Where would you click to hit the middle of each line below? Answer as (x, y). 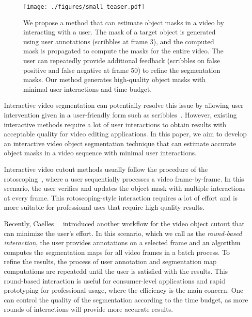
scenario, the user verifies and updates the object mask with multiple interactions (125, 188)
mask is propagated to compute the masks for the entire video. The (123, 51)
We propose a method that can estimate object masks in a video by (124, 22)
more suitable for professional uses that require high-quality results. (104, 207)
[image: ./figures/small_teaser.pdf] (84, 7)
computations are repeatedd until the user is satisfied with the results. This (116, 271)
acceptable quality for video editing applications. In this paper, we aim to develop (126, 134)
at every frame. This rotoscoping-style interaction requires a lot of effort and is (121, 197)
